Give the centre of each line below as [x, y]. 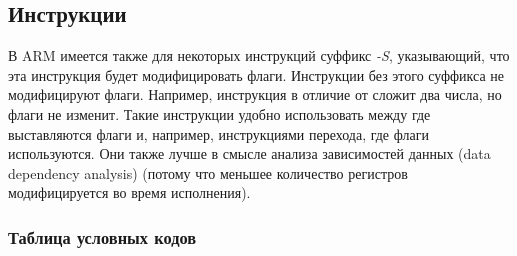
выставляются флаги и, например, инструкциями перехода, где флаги [218, 133]
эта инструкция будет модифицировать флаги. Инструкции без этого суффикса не [256, 74]
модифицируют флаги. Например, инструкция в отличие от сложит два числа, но [255, 94]
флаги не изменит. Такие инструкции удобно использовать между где [219, 113]
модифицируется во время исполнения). [129, 192]
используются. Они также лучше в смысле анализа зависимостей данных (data [249, 153]
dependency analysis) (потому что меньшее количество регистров [208, 172]
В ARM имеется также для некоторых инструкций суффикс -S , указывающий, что [259, 55]
